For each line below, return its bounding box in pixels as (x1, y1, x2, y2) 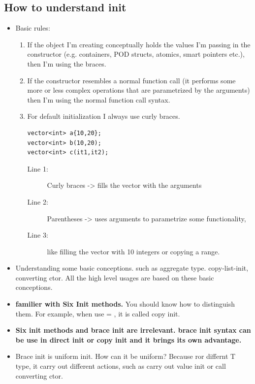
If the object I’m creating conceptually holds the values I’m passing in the (27, 39, 251, 49)
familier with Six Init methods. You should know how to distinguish (15, 299, 235, 309)
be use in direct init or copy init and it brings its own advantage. (15, 334, 242, 345)
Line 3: (27, 230, 48, 240)
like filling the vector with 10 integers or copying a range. (47, 246, 220, 256)
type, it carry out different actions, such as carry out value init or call (15, 361, 226, 371)
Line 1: (27, 163, 48, 174)
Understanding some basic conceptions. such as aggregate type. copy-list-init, (15, 263, 249, 273)
